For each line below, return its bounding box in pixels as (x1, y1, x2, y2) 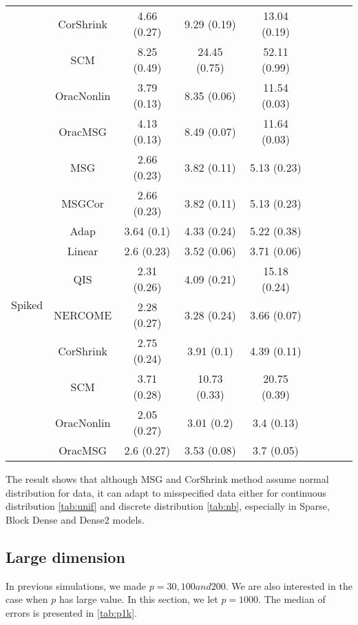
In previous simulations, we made (6, 578, 147, 593)
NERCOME (54, 306, 112, 323)
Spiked (11, 297, 43, 312)
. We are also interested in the (225, 578, 352, 593)
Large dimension (6, 546, 125, 567)
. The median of (258, 592, 326, 606)
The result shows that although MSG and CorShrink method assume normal (6, 472, 329, 486)
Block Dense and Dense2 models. (6, 512, 145, 526)
